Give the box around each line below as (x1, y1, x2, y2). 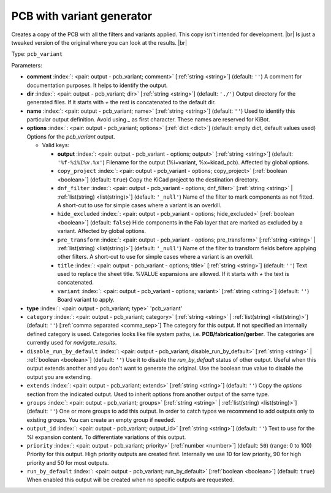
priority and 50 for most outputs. (26, 459, 109, 466)
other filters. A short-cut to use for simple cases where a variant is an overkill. (57, 253, 254, 261)
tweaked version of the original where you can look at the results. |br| (11, 39, 187, 46)
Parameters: (11, 61, 42, 69)
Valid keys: (42, 142, 70, 149)
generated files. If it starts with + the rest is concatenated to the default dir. (26, 99, 216, 106)
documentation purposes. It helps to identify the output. (26, 82, 168, 89)
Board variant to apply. (57, 296, 115, 304)
